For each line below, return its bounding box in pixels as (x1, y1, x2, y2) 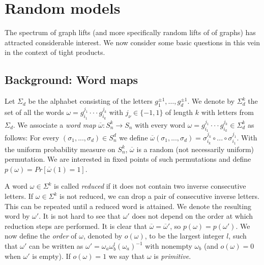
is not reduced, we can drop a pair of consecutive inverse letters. (60, 191, 259, 201)
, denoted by (83, 230, 123, 241)
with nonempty (145, 241, 192, 251)
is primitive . (154, 250, 191, 261)
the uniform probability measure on (5, 143, 115, 154)
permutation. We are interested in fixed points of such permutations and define (5, 154, 251, 164)
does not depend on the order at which (132, 211, 253, 221)
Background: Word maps (5, 72, 138, 87)
